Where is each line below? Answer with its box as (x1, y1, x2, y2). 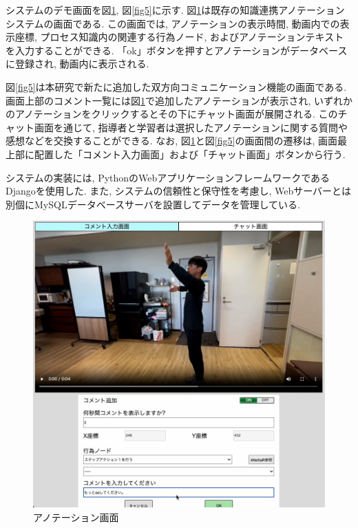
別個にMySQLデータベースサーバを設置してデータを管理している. (6, 197, 300, 211)
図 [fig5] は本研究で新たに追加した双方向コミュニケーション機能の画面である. (6, 79, 347, 93)
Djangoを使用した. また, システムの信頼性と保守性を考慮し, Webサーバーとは (6, 184, 352, 198)
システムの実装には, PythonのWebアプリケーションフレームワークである (6, 170, 330, 184)
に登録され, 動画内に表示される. (6, 56, 149, 71)
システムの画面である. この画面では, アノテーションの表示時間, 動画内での (6, 16, 340, 30)
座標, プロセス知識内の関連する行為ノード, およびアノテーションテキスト (14, 30, 344, 44)
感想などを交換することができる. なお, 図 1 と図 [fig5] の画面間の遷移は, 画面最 (6, 133, 347, 148)
